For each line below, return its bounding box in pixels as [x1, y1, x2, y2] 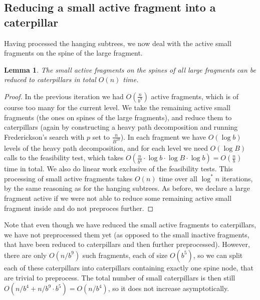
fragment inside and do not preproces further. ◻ [4, 202, 154, 213]
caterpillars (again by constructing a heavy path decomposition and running [4, 122, 238, 132]
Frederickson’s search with [4, 131, 85, 142]
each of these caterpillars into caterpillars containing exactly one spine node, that [4, 262, 253, 272]
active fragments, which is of [151, 91, 239, 101]
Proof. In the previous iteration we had [4, 91, 124, 101]
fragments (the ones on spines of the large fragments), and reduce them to [4, 112, 232, 122]
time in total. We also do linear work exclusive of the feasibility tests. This [4, 163, 233, 174]
